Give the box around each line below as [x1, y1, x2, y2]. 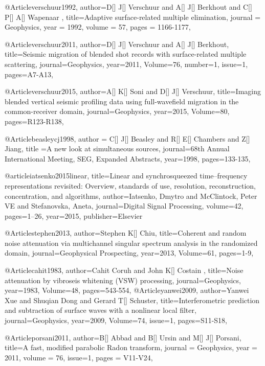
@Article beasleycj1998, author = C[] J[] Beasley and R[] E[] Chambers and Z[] [5, 133, 250, 144]
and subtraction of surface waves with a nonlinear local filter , [5, 305, 196, 315]
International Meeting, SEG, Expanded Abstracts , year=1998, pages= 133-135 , [5, 153, 251, 164]
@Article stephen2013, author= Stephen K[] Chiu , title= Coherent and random [5, 227, 247, 238]
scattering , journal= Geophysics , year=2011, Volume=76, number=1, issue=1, [5, 58, 248, 69]
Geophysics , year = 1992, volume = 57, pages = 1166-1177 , [5, 21, 191, 32]
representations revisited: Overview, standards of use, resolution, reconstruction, [5, 180, 256, 191]
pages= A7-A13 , [5, 68, 53, 79]
